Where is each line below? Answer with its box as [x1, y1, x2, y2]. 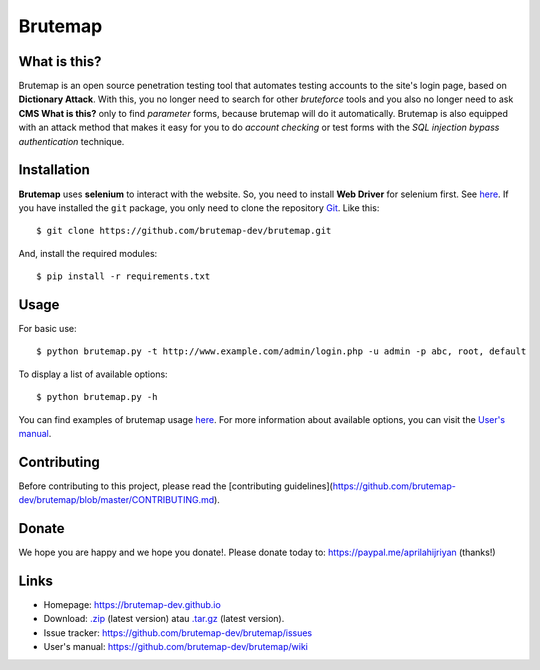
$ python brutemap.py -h [36, 391, 158, 403]
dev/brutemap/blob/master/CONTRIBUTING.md [18, 494, 215, 506]
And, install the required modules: [18, 247, 158, 259]
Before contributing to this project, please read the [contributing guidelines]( [18, 480, 334, 492]
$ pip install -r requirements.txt [36, 271, 211, 282]
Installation [18, 161, 90, 179]
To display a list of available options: [18, 368, 169, 380]
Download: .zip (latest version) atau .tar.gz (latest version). [43, 613, 285, 625]
